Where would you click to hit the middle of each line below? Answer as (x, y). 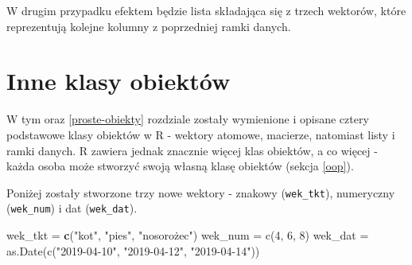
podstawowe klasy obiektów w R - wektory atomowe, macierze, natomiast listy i (201, 134)
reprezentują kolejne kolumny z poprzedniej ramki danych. (149, 26)
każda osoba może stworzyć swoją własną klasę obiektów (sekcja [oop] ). (180, 166)
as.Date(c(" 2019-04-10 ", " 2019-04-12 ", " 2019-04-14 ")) (133, 250)
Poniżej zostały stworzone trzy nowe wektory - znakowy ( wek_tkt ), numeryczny (201, 192)
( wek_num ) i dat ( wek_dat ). (72, 208)
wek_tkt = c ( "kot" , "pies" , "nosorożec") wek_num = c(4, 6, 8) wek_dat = (188, 235)
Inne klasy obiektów (119, 81)
